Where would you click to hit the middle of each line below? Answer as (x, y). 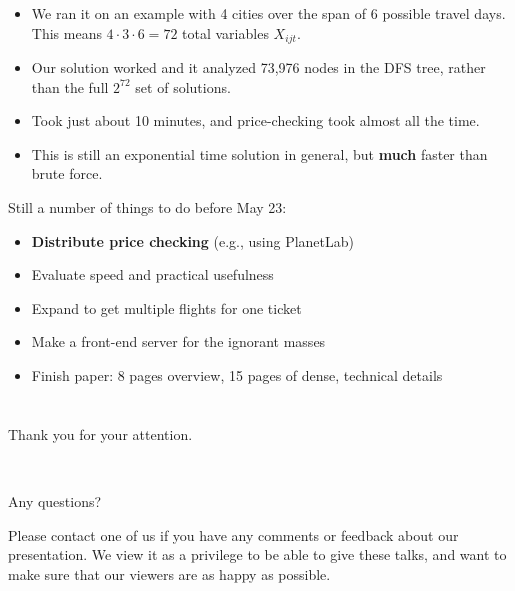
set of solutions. (183, 86)
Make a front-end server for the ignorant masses (178, 341)
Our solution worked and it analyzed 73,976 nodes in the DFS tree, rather (258, 67)
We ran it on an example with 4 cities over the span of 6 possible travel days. (268, 13)
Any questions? (55, 500)
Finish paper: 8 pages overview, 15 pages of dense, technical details (237, 374)
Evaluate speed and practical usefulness (152, 274)
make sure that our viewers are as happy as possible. (169, 573)
